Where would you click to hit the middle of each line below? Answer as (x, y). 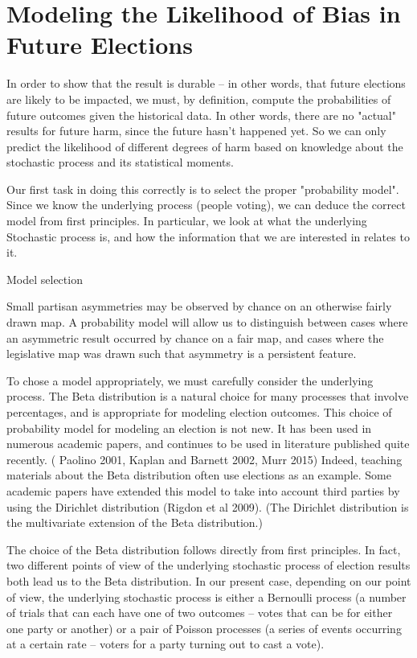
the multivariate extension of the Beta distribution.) (135, 522)
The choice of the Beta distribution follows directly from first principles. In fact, (204, 549)
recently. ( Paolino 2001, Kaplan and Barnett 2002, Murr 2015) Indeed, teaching (204, 459)
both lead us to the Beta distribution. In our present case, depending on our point (209, 580)
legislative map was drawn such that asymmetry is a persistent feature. (182, 354)
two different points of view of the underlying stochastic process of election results (208, 565)
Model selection (45, 279)
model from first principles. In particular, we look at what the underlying (187, 221)
